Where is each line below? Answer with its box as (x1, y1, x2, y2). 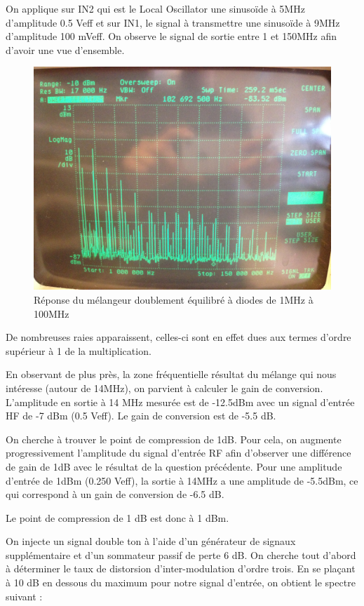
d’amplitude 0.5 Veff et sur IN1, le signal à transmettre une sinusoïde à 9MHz (6, 15, 340, 29)
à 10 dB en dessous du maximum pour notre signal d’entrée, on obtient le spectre (6, 575, 356, 590)
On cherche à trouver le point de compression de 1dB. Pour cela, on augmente (6, 431, 342, 446)
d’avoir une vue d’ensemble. (6, 42, 125, 57)
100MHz (34, 306, 69, 321)
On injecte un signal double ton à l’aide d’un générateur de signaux (6, 534, 296, 548)
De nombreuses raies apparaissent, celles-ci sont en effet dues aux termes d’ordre (6, 330, 351, 344)
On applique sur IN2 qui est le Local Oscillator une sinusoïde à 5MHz (6, 1, 305, 15)
